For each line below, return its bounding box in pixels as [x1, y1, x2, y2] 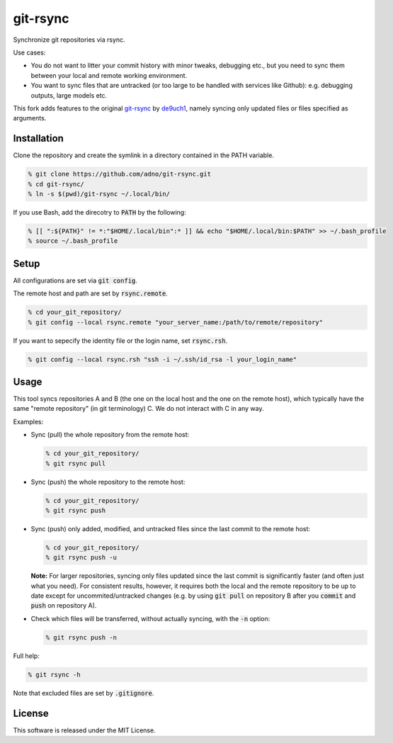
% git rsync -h [28, 670, 81, 679]
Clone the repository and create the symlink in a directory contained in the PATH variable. [13, 151, 274, 159]
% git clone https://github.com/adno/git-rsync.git [28, 170, 212, 178]
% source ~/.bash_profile [28, 237, 118, 245]
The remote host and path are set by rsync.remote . [13, 289, 168, 297]
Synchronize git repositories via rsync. [13, 35, 125, 44]
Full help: [13, 652, 40, 660]
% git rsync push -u [45, 553, 117, 562]
